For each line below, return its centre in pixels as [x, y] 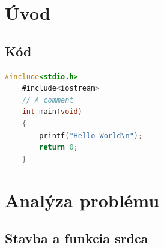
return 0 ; [59, 147]
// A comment [48, 100]
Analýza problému [82, 200]
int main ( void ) [52, 112]
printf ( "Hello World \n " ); [91, 135]
